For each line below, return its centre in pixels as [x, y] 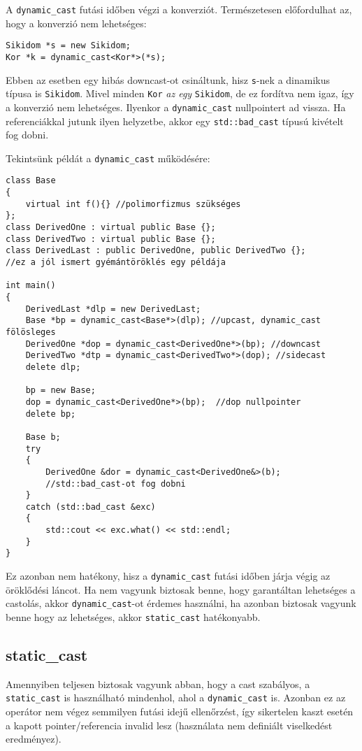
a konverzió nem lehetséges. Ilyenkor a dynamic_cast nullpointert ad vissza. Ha [176, 107]
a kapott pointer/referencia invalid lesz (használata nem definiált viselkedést [169, 725]
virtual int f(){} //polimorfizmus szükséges [133, 204]
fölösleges [31, 332]
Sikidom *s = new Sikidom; [68, 46]
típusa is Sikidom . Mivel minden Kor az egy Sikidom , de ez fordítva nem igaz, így [180, 93]
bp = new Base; [60, 391]
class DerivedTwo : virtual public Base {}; [111, 239]
